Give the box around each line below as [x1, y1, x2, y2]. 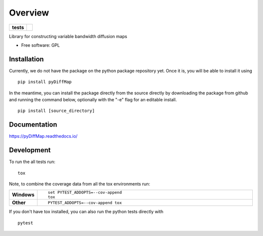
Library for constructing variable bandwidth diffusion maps [9, 33, 128, 39]
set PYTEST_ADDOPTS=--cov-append [48, 190, 122, 195]
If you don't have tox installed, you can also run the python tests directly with [9, 209, 164, 215]
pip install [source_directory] [18, 108, 95, 114]
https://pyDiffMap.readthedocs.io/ [9, 133, 78, 139]
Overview [9, 7, 49, 18]
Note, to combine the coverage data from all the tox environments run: [9, 181, 150, 187]
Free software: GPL [21, 42, 60, 48]
